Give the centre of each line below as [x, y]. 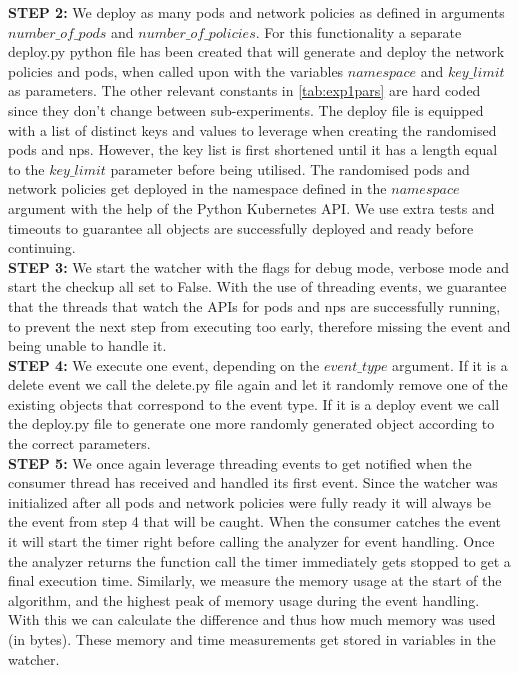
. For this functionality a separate [358, 31]
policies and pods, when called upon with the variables [176, 70]
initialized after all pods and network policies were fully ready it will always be [250, 501]
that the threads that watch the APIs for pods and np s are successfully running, [254, 305]
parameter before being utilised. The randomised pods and [290, 168]
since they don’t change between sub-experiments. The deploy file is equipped [246, 109]
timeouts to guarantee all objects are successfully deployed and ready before [241, 227]
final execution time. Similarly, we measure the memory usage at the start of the [255, 580]
